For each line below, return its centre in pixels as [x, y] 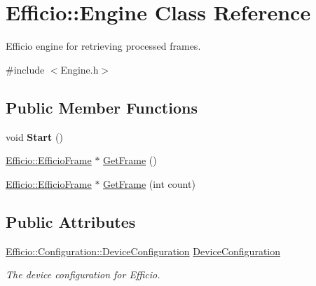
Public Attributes [71, 221]
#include [25, 69]
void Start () [34, 136]
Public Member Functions [102, 107]
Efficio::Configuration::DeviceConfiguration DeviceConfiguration [143, 251]
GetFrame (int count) [149, 183]
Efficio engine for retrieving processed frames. [103, 46]
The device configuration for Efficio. [83, 274]
